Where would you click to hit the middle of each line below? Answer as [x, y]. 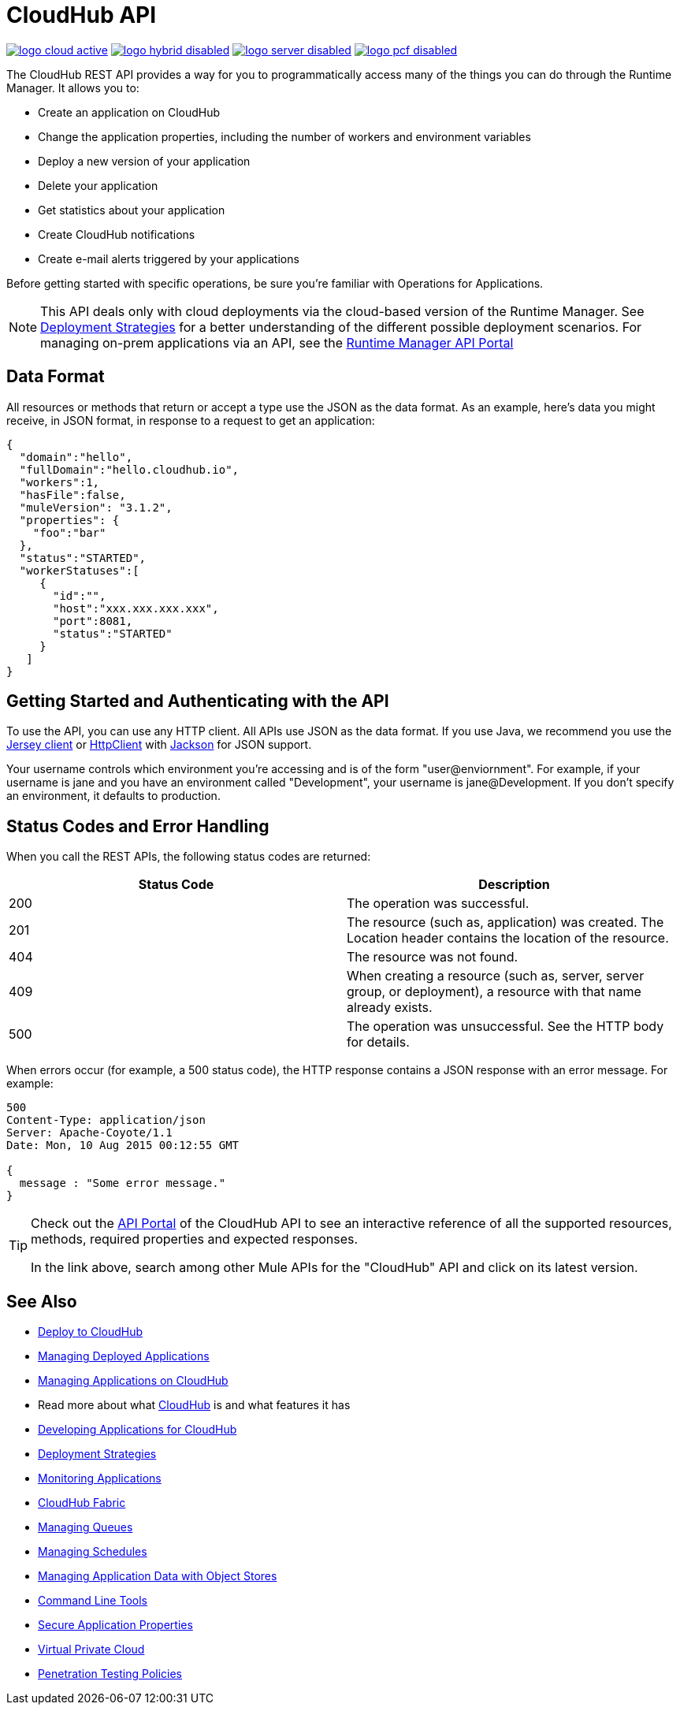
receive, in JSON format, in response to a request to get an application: [191, 420]
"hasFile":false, [72, 495]
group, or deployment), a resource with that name [494, 992]
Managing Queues [85, 1527]
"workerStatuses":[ [79, 570]
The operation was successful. [438, 904]
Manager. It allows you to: [73, 87]
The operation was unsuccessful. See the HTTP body [505, 1027]
